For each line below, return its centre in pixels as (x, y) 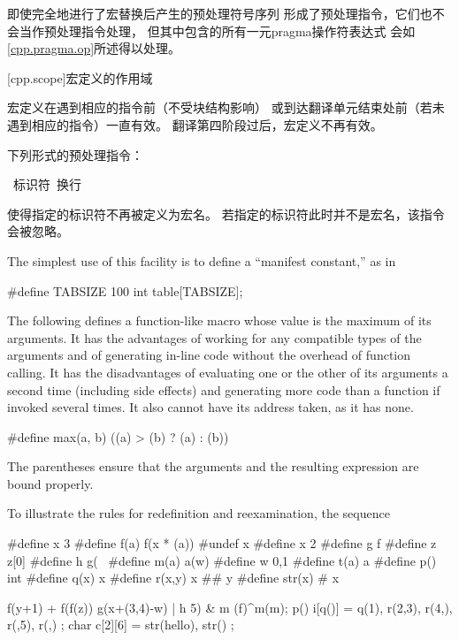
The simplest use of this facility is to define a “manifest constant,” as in (202, 260)
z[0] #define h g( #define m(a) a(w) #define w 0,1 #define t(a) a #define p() (222, 560)
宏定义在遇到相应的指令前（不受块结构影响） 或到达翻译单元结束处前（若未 (226, 107)
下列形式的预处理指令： (75, 154)
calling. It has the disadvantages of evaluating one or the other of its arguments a (228, 372)
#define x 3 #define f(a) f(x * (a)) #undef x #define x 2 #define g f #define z (222, 543)
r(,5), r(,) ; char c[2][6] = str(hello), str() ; (121, 625)
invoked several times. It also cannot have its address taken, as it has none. (210, 407)
